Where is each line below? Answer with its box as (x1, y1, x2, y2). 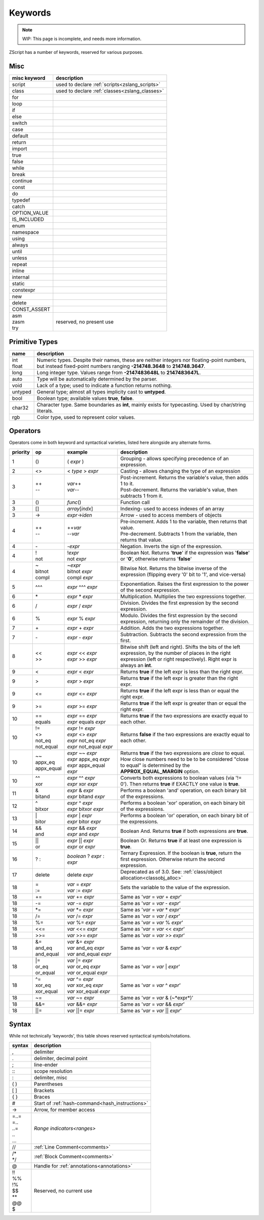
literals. (37, 407, 54, 414)
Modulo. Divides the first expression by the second (120, 612, 238, 619)
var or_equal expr (66, 969, 108, 976)
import (12, 145, 27, 152)
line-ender (34, 1061, 58, 1068)
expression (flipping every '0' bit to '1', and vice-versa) (120, 571, 246, 577)
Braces (34, 1093, 50, 1100)
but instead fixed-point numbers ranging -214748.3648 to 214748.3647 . (37, 363, 205, 369)
